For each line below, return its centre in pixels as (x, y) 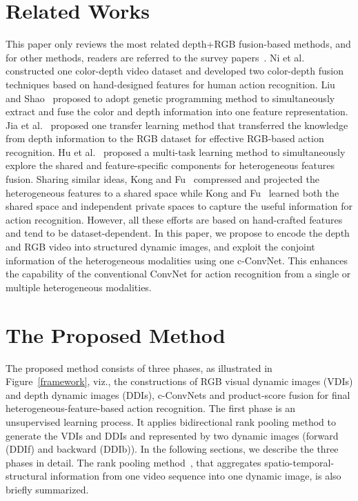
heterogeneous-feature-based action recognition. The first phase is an (151, 408)
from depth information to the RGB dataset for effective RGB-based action (165, 138)
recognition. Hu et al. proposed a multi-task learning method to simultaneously (176, 151)
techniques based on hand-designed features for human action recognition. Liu (170, 84)
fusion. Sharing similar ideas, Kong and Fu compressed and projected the (163, 179)
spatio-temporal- (299, 462)
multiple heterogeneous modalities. (79, 287)
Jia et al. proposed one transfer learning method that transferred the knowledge (177, 125)
